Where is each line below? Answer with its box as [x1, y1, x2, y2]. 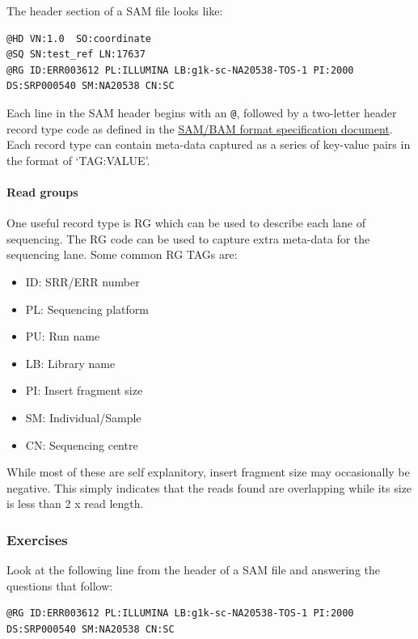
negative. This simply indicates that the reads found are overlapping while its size [6, 479, 412, 496]
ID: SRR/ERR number [25, 273, 140, 290]
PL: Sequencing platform [25, 300, 149, 317]
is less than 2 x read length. [6, 495, 144, 512]
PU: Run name [25, 328, 100, 345]
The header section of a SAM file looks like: [6, 2, 223, 19]
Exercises [6, 529, 68, 549]
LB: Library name [25, 354, 116, 371]
